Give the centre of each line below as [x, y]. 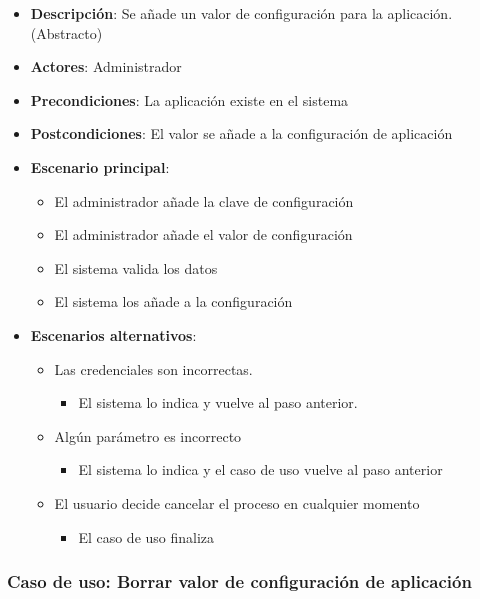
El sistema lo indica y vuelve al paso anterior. [218, 402]
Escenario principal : [100, 166]
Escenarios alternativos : [113, 334]
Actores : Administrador [106, 66]
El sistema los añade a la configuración [173, 301]
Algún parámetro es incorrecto [148, 435]
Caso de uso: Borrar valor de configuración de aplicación [239, 581]
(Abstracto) [66, 32]
